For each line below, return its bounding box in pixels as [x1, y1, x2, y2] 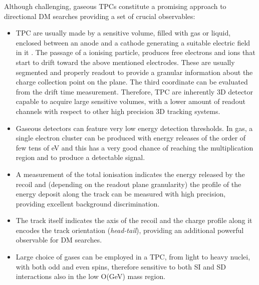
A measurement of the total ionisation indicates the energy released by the [16, 168, 245, 179]
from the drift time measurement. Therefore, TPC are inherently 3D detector [16, 86, 253, 96]
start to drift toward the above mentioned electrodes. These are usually [16, 56, 235, 67]
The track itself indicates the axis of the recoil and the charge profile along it [16, 215, 252, 225]
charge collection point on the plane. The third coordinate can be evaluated [16, 76, 248, 87]
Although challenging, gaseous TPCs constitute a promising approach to [4, 1, 226, 11]
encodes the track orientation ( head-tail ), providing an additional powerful [16, 224, 244, 235]
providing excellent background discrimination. [16, 198, 160, 208]
